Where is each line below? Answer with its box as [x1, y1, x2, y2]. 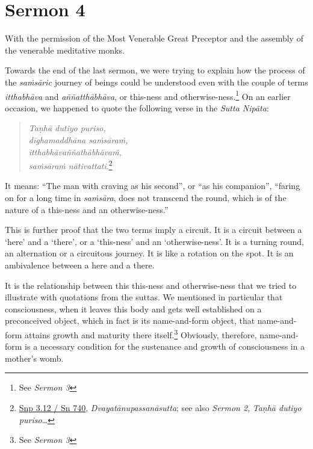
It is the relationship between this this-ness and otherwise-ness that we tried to [5, 279, 297, 291]
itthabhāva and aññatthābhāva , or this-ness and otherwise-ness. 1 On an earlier [5, 88, 291, 102]
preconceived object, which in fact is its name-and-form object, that [5, 314, 255, 327]
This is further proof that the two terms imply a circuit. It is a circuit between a [5, 223, 302, 236]
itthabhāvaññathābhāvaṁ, [28, 145, 122, 158]
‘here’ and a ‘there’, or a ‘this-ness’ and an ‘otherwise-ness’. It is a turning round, [5, 235, 305, 247]
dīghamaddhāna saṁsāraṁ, [28, 133, 128, 146]
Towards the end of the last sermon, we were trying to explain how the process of [5, 64, 305, 76]
